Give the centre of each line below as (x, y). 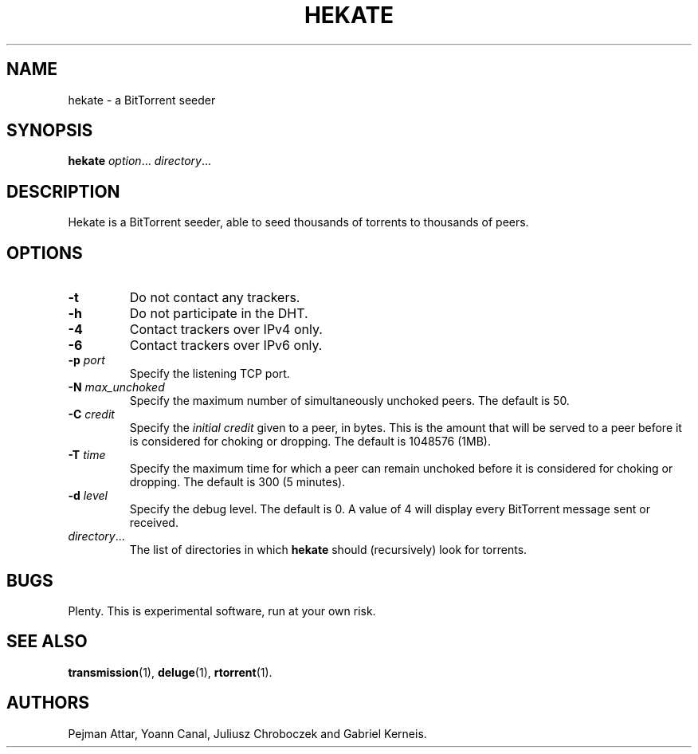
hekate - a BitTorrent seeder (142, 100)
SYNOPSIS (50, 131)
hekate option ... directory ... (140, 161)
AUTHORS (48, 703)
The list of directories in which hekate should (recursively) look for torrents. (328, 550)
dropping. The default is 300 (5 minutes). (237, 482)
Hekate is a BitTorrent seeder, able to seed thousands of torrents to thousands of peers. (298, 222)
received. (154, 523)
